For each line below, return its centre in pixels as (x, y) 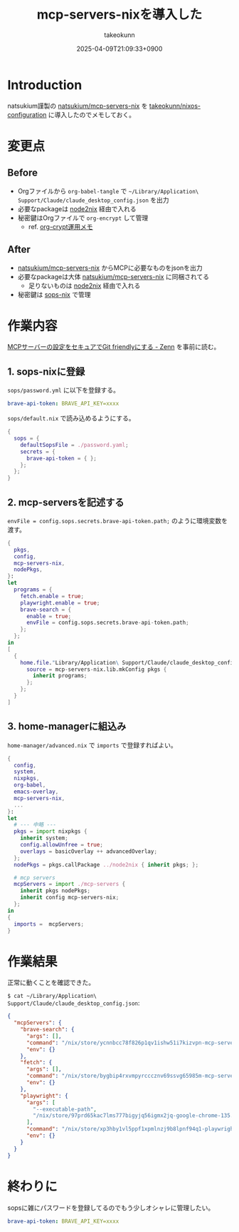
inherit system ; (44, 838)
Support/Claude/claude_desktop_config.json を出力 (93, 200)
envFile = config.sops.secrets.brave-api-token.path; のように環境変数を (118, 520)
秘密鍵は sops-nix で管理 (54, 294)
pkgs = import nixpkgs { (51, 832)
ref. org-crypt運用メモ (61, 226)
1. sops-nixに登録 (46, 372)
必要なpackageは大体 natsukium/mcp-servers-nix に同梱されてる (113, 276)
